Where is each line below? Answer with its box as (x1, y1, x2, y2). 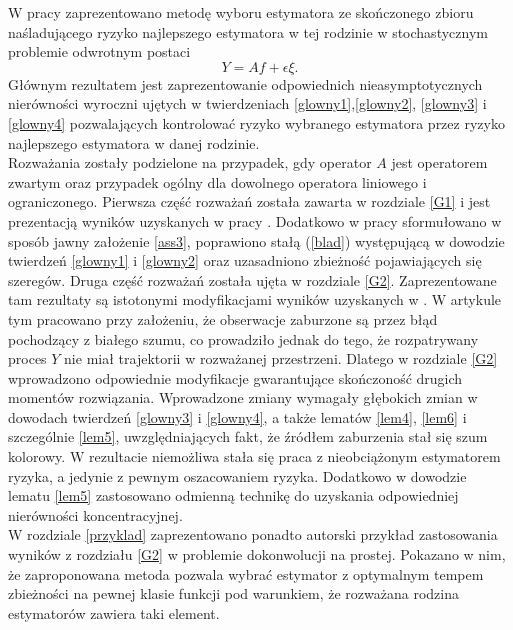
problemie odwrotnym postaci (8, 41, 191, 62)
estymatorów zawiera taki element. (8, 602, 220, 623)
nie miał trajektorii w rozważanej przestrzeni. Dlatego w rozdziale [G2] (64, 348, 498, 369)
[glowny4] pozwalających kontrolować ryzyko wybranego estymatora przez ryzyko (8, 112, 505, 133)
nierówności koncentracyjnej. (8, 504, 183, 525)
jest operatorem (391, 152, 488, 173)
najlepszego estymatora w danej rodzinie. (8, 132, 260, 153)
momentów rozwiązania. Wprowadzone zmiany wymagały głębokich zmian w (8, 387, 478, 408)
